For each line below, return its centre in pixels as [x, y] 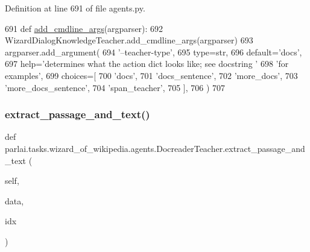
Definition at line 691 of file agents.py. [75, 8]
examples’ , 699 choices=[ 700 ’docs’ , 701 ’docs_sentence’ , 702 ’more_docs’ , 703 [151, 75]
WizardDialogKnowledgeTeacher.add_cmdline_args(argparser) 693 [129, 40]
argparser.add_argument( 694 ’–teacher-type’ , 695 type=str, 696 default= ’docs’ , [153, 52]
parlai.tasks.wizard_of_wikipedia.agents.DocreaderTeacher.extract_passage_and [155, 148]
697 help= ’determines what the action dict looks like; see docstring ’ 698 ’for [147, 64]
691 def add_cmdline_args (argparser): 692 [84, 28]
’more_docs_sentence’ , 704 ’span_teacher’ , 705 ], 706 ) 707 [115, 87]
